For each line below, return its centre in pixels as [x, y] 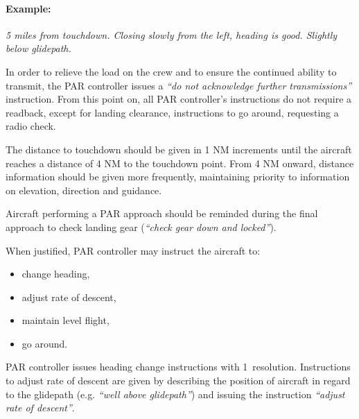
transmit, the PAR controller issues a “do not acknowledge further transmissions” [179, 85]
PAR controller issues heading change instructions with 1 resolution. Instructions [178, 367]
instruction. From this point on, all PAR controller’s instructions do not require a [179, 99]
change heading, [56, 274]
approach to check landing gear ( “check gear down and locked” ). [141, 226]
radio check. [31, 126]
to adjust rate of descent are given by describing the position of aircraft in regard [178, 380]
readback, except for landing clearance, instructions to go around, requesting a [172, 112]
